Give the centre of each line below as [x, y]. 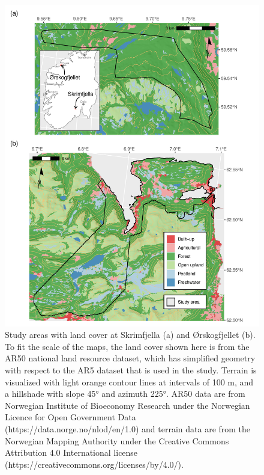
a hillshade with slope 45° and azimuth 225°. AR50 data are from [125, 394]
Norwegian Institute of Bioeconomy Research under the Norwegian [127, 405]
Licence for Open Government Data [70, 417]
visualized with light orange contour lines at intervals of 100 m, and [129, 382]
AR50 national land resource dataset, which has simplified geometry [130, 358]
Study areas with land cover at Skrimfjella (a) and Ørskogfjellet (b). [130, 335]
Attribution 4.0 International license [71, 452]
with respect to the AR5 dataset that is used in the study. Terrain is [131, 370]
